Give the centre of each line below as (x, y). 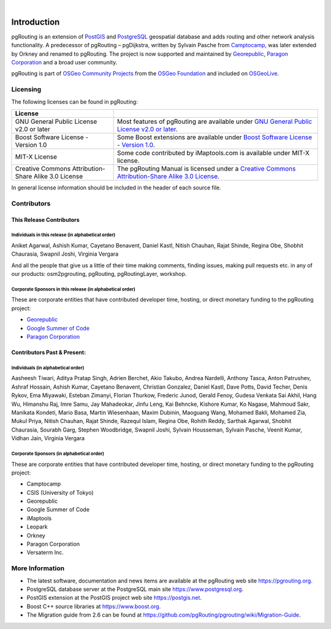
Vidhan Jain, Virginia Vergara (48, 438)
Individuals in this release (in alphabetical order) (63, 235)
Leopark (37, 527)
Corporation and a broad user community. (64, 63)
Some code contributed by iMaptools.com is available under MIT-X (213, 153)
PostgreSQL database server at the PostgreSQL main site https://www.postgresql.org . (135, 589)
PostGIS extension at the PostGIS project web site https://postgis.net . (114, 598)
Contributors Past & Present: (48, 353)
